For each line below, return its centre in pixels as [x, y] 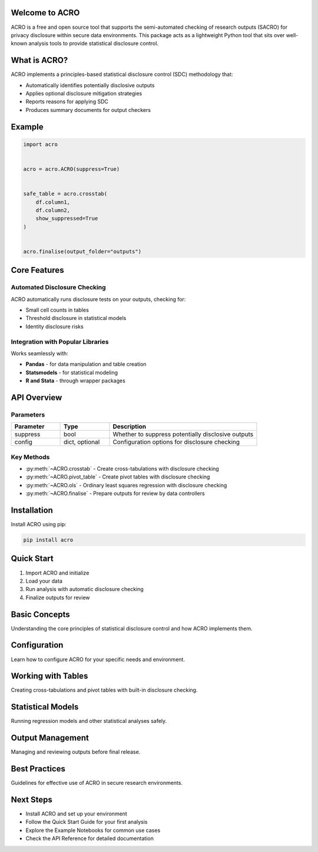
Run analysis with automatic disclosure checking [85, 589]
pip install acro [48, 540]
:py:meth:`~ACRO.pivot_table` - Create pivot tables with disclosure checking [118, 477]
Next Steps [32, 799]
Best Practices [38, 769]
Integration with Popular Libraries [60, 342]
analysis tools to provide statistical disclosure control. [94, 44]
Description [130, 427]
